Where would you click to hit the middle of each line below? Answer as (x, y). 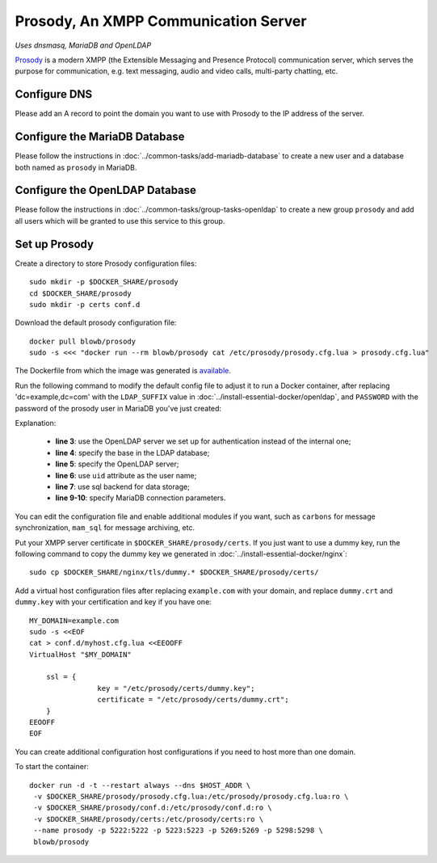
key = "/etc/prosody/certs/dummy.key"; (176, 688)
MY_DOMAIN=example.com (74, 621)
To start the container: (52, 767)
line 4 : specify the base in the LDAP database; (132, 453)
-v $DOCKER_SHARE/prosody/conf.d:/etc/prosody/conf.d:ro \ (153, 808)
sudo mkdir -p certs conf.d (85, 304)
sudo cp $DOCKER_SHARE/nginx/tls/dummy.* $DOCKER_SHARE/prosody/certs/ (174, 573)
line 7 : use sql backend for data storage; (122, 486)
